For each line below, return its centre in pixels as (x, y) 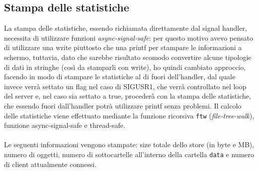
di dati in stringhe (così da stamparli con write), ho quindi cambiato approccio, (125, 67)
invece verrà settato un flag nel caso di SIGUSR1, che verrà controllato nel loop (125, 86)
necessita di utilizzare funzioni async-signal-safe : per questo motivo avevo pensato (129, 37)
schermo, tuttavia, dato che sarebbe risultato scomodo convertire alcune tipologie (128, 57)
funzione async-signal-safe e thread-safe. (65, 125)
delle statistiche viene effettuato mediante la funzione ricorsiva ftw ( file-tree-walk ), (129, 115)
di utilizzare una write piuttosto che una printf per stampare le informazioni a (123, 47)
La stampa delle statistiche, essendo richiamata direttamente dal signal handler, (126, 28)
